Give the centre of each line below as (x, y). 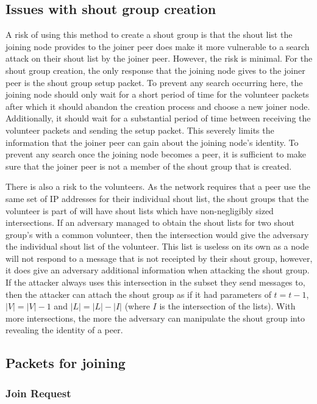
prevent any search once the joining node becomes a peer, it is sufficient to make (156, 154)
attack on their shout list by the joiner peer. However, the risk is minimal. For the (159, 58)
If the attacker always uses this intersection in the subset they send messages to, (155, 282)
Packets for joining (66, 363)
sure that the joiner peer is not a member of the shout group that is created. (149, 166)
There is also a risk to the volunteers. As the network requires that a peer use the (158, 186)
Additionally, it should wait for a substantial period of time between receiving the (158, 118)
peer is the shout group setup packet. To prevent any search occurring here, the (154, 82)
